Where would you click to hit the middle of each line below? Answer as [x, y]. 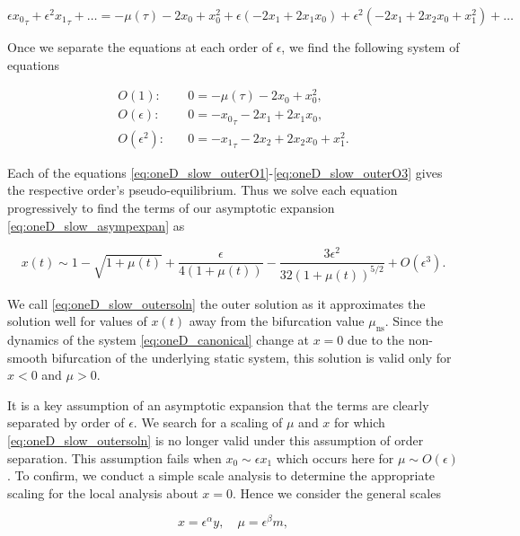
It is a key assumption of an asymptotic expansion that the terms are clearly [218, 404]
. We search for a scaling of [208, 422]
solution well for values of [77, 321]
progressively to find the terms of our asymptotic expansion [171, 207]
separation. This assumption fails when [115, 457]
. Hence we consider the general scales [336, 492]
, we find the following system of [370, 47]
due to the [376, 340]
